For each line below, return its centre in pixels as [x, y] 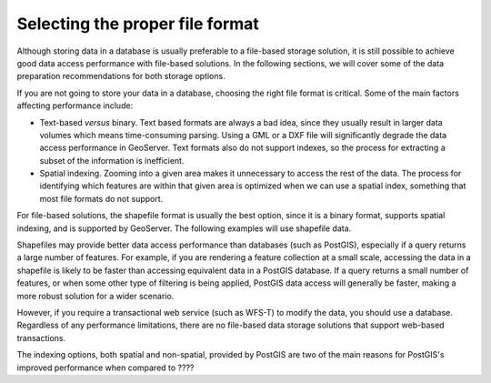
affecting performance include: [75, 106]
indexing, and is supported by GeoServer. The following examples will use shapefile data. [184, 228]
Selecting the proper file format [138, 24]
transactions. [41, 338]
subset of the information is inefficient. [112, 160]
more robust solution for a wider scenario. [95, 296]
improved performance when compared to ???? [105, 368]
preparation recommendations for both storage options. [121, 76]
